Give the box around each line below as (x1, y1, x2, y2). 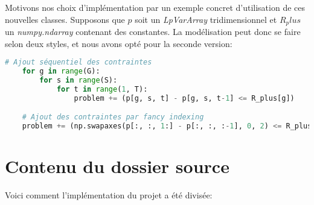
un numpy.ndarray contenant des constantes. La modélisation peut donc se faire (5, 25, 301, 38)
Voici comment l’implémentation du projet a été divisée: (5, 189, 213, 201)
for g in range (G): (22, 67, 100, 76)
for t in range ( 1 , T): (56, 84, 148, 93)
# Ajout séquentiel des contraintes (5, 58, 152, 67)
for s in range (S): (39, 75, 118, 84)
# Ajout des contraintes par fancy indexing (22, 113, 204, 122)
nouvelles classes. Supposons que (5, 13, 125, 25)
